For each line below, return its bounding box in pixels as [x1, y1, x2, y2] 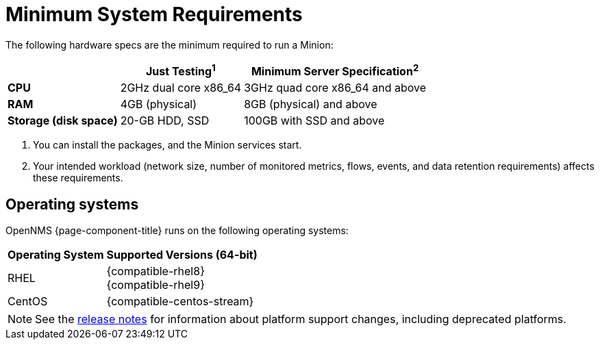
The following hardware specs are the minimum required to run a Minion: [5, 38, 334, 51]
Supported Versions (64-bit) [106, 247, 258, 261]
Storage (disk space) [8, 114, 118, 128]
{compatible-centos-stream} [106, 294, 254, 308]
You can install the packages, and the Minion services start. [33, 139, 302, 151]
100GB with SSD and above [244, 114, 385, 128]
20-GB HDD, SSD [120, 114, 210, 128]
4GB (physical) [120, 97, 197, 112]
